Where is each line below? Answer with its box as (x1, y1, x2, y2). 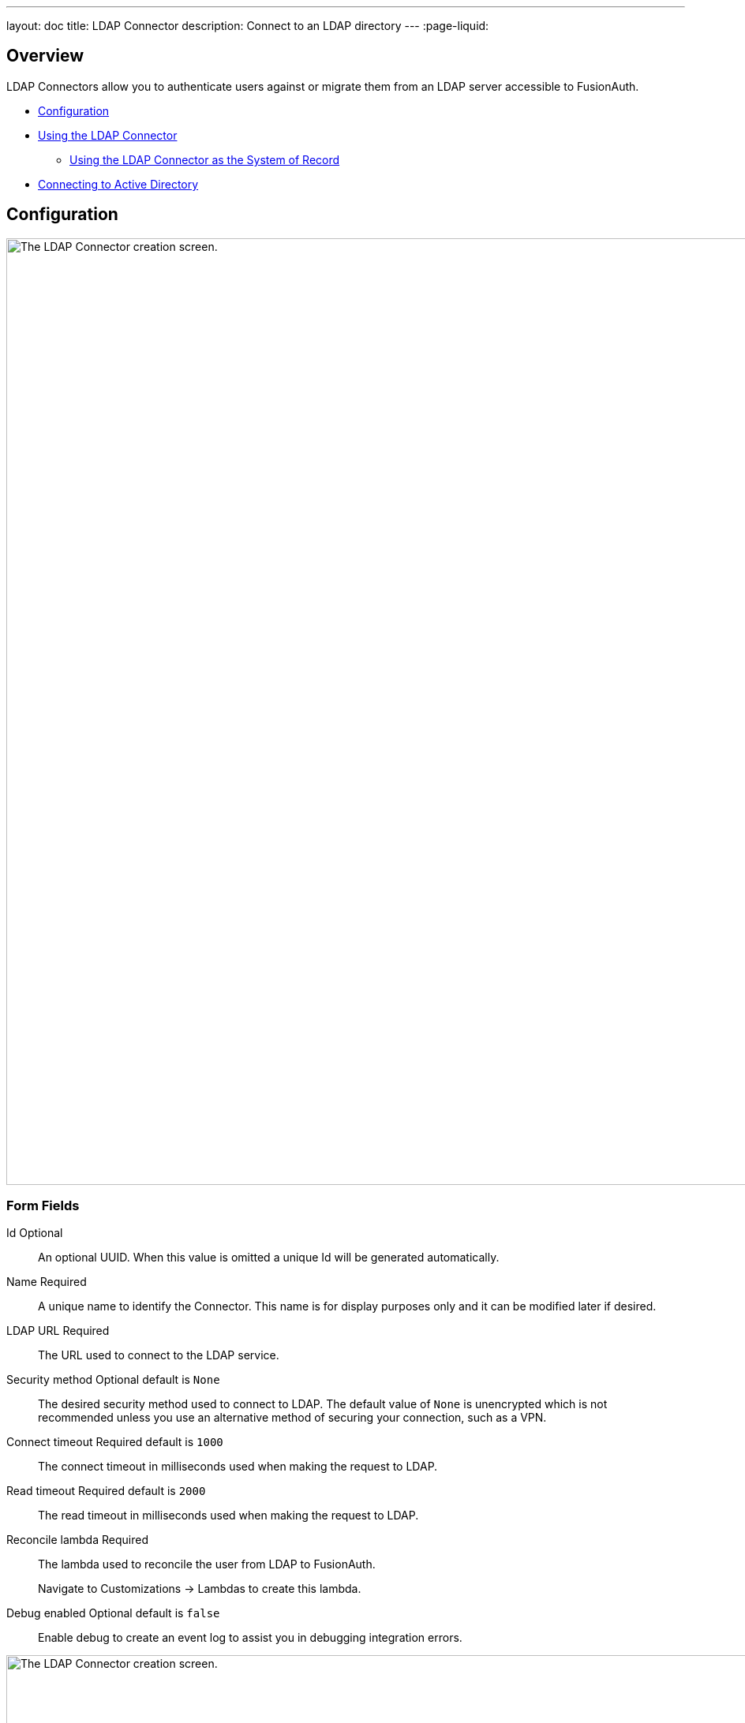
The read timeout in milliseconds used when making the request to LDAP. (38, 1508, 419, 1523)
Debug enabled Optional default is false (6, 1606, 220, 1620)
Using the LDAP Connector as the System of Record (69, 152, 340, 166)
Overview (6, 46, 84, 66)
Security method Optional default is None (6, 1373, 220, 1387)
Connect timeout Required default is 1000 (6, 1435, 223, 1449)
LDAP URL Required (6, 1324, 110, 1338)
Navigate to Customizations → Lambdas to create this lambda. (38, 1582, 361, 1596)
